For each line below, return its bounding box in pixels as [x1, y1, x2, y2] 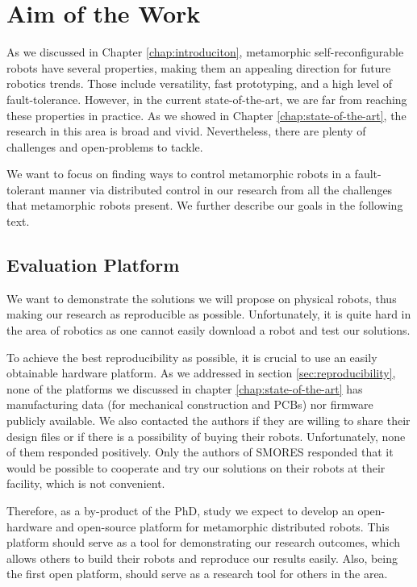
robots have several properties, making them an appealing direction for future [6, 59, 391, 76]
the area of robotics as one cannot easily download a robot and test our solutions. [6, 322, 411, 339]
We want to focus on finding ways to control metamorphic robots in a [6, 165, 351, 182]
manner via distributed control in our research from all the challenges [48, 181, 393, 198]
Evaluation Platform [6, 252, 180, 277]
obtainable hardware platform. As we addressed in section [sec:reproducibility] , [6, 364, 396, 381]
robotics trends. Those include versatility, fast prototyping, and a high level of [6, 75, 393, 92]
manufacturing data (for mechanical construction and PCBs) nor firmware [6, 396, 373, 413]
